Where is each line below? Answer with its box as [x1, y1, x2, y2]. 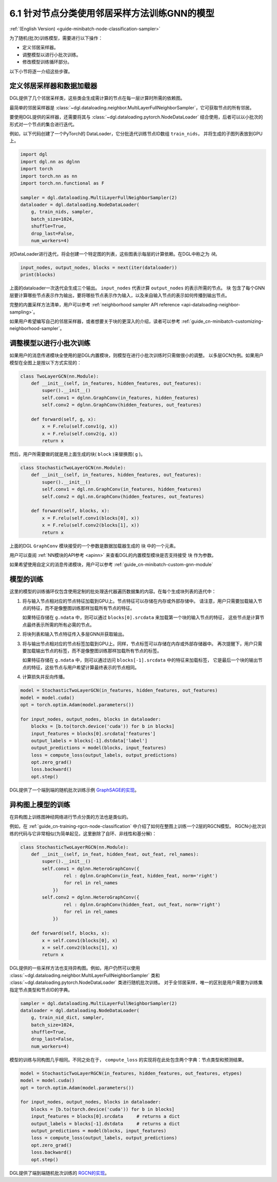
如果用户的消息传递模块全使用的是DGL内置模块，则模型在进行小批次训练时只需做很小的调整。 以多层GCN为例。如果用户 [9, 352, 264, 359]
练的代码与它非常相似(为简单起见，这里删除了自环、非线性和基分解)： [9, 830, 157, 837]
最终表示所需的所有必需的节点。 [26, 622, 94, 628]
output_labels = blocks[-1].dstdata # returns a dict [31, 1120, 180, 1127]
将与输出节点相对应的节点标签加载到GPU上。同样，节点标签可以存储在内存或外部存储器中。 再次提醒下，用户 [22, 641, 253, 647]
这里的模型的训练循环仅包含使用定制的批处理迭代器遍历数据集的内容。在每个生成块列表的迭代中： [9, 588, 216, 595]
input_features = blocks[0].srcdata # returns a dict [31, 1114, 180, 1119]
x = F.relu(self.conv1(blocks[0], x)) [42, 515, 140, 521]
